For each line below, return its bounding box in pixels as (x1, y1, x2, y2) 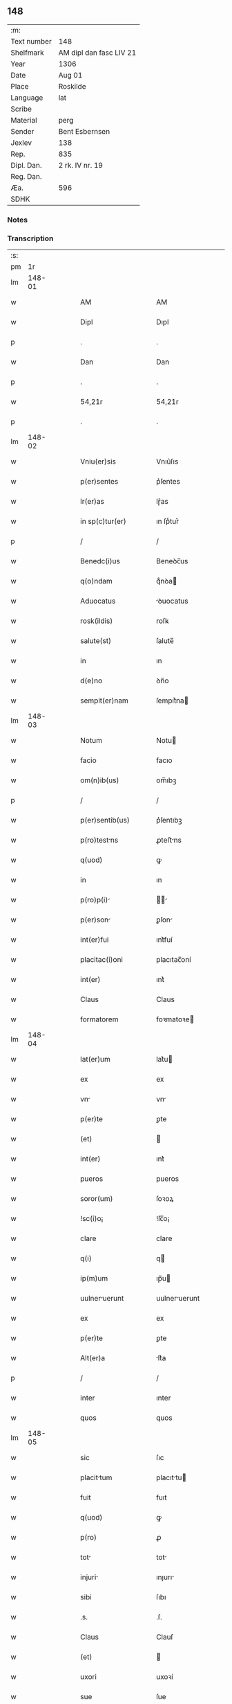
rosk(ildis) (80, 616, 113, 626)
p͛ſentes (156, 477, 181, 486)
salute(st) (80, 636, 112, 646)
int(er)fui (80, 935, 109, 945)
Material (10, 115, 37, 125)
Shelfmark (10, 48, 44, 58)
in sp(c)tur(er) (80, 516, 126, 526)
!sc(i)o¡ (80, 1214, 104, 1224)
